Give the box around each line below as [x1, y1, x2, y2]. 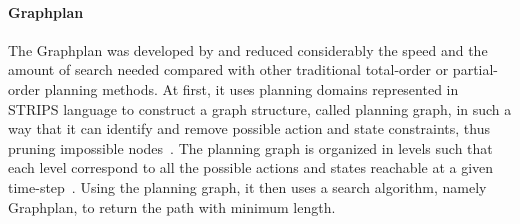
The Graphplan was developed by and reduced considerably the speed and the [8, 39, 488, 60]
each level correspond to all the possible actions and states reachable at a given [8, 157, 494, 178]
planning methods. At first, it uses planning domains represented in [44, 78, 459, 99]
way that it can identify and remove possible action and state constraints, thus [8, 118, 490, 139]
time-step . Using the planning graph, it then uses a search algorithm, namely [8, 176, 487, 197]
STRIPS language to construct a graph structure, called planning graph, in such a [8, 98, 512, 119]
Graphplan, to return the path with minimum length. [8, 196, 336, 217]
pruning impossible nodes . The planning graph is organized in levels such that [8, 137, 493, 158]
